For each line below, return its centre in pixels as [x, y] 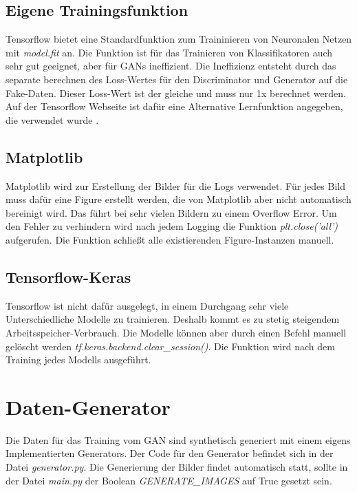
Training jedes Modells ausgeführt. [78, 360]
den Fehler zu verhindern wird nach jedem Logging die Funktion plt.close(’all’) [172, 226]
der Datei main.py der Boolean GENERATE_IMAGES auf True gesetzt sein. [169, 480]
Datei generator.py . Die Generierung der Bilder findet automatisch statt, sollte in [177, 467]
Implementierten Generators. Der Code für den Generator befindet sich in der [170, 453]
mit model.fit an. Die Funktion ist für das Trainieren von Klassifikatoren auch [169, 52]
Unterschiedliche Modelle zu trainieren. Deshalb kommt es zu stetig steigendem [173, 319]
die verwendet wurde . [52, 119]
